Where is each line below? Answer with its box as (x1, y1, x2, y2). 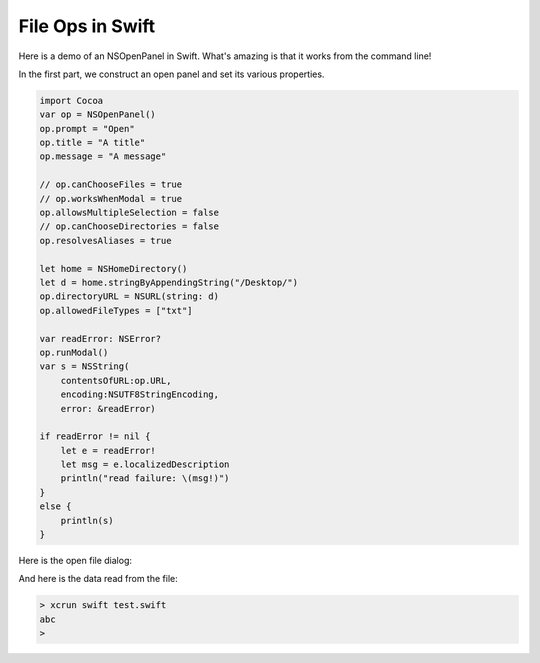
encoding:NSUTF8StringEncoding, (60, 389, 220, 400)
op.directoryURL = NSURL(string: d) (39, 291, 220, 302)
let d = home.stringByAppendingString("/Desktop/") (39, 277, 299, 288)
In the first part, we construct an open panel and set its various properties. (18, 68, 325, 80)
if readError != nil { (39, 431, 151, 442)
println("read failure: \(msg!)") (60, 473, 230, 484)
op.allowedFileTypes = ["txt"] (39, 305, 194, 316)
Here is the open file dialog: (18, 555, 133, 567)
